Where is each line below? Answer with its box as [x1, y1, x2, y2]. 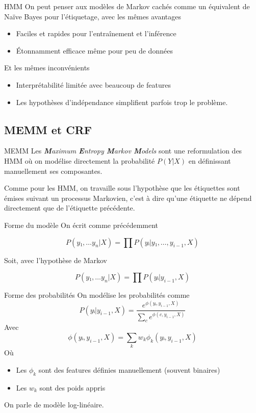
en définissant [188, 155, 231, 166]
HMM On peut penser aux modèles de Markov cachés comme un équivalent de [4, 1, 250, 11]
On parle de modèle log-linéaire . [4, 399, 104, 410]
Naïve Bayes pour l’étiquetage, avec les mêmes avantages [4, 11, 181, 21]
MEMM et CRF [4, 121, 92, 137]
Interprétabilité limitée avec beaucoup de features [16, 79, 171, 90]
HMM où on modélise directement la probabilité [4, 155, 155, 166]
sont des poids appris [39, 382, 106, 393]
